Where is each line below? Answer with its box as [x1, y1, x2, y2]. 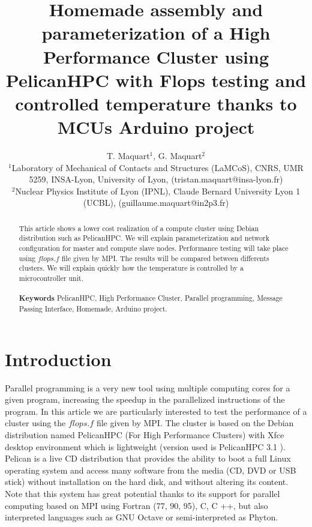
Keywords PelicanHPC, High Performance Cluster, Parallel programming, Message [19, 293, 283, 304]
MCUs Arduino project [57, 115, 255, 139]
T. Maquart [106, 149, 150, 162]
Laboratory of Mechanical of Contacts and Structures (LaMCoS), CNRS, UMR [11, 161, 304, 173]
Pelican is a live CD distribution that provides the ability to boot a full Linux [5, 452, 291, 465]
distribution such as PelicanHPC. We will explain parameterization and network [19, 233, 269, 243]
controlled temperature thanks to [15, 91, 297, 115]
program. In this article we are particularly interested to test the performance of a [5, 405, 307, 417]
